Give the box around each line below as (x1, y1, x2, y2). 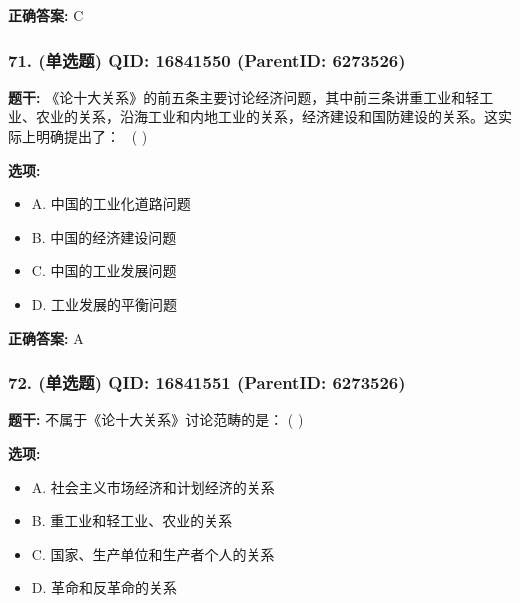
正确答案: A (8, 327, 84, 348)
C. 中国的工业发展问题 (31, 260, 177, 281)
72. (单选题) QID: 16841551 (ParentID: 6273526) (8, 370, 406, 395)
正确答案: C (8, 5, 84, 25)
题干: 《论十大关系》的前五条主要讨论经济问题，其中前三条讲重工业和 (8, 86, 466, 107)
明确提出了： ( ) (35, 126, 148, 146)
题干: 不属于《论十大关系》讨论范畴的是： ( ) (8, 409, 304, 430)
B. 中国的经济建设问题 (31, 226, 177, 247)
